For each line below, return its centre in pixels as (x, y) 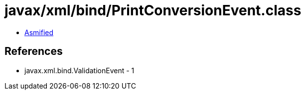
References (34, 51)
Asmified (39, 32)
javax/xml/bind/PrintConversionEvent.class (153, 10)
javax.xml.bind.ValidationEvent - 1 (79, 70)
